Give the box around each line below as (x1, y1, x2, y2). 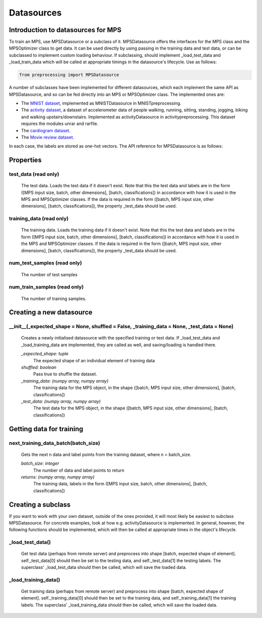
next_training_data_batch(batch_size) (9, 440, 100, 446)
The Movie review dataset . (21, 134, 75, 140)
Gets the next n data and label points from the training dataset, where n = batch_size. (21, 451, 192, 457)
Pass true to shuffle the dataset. (33, 371, 97, 377)
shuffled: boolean (21, 365, 57, 371)
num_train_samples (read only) (9, 283, 84, 290)
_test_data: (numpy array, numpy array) (21, 398, 101, 404)
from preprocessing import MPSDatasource (19, 72, 119, 78)
